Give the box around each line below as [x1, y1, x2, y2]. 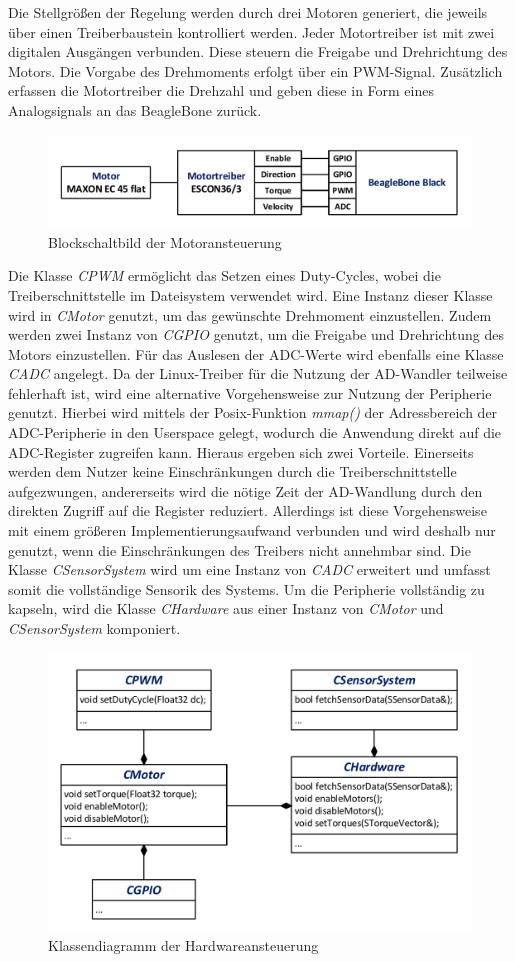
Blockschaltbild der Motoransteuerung [48, 231, 282, 252]
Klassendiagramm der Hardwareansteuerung [48, 935, 319, 956]
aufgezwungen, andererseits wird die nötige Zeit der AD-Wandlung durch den [8, 480, 483, 501]
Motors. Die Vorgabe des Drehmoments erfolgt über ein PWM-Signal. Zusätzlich [8, 60, 503, 81]
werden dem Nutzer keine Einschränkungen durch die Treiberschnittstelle [8, 461, 457, 482]
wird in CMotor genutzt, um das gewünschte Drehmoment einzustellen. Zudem [8, 304, 492, 325]
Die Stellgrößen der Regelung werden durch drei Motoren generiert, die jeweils [8, 2, 488, 22]
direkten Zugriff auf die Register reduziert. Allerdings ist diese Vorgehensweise [8, 500, 487, 521]
